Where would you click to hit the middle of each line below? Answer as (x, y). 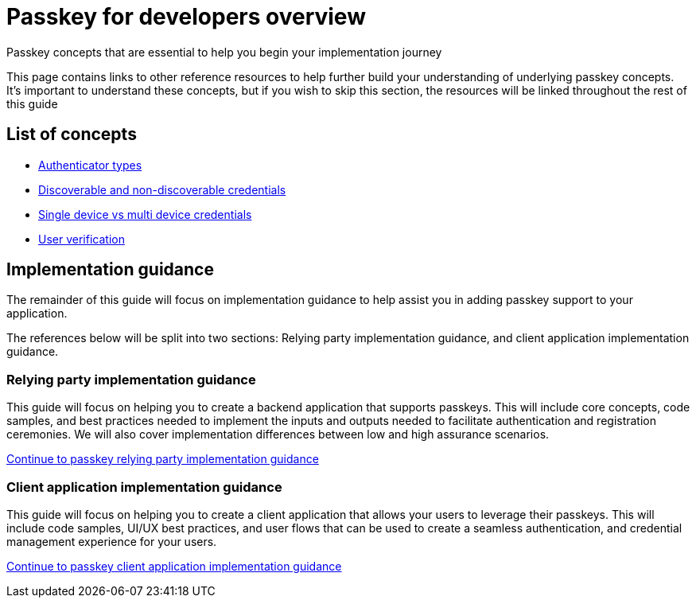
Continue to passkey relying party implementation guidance (163, 459)
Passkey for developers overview (186, 17)
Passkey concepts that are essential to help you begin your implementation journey (224, 52)
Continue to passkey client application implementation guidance (174, 566)
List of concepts (72, 134)
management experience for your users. (112, 541)
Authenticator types (90, 165)
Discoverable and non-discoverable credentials (162, 189)
